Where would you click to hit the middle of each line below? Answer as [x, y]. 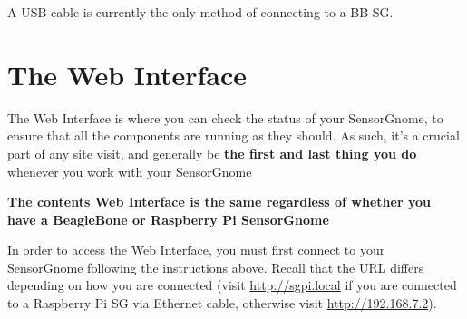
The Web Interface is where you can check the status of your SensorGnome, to [225, 117]
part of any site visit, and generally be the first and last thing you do [212, 153]
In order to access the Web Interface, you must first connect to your [196, 250]
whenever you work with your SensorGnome [130, 171]
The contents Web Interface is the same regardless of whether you [219, 202]
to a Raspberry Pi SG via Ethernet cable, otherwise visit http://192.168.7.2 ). [222, 303]
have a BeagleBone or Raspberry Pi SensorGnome [168, 219]
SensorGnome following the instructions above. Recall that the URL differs [216, 267]
